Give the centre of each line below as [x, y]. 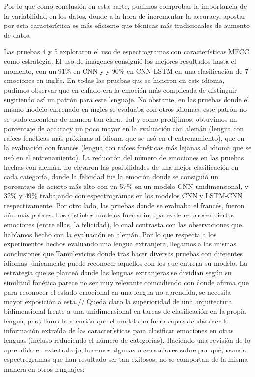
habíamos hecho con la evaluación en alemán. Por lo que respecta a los [110, 234]
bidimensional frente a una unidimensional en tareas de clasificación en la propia [125, 311]
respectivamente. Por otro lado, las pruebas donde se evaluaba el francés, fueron [124, 205]
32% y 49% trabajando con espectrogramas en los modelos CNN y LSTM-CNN [123, 196]
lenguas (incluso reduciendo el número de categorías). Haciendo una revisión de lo [127, 340]
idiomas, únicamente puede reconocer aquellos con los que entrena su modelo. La [126, 263]
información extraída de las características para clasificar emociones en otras [119, 330]
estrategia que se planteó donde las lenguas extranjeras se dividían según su [118, 273]
